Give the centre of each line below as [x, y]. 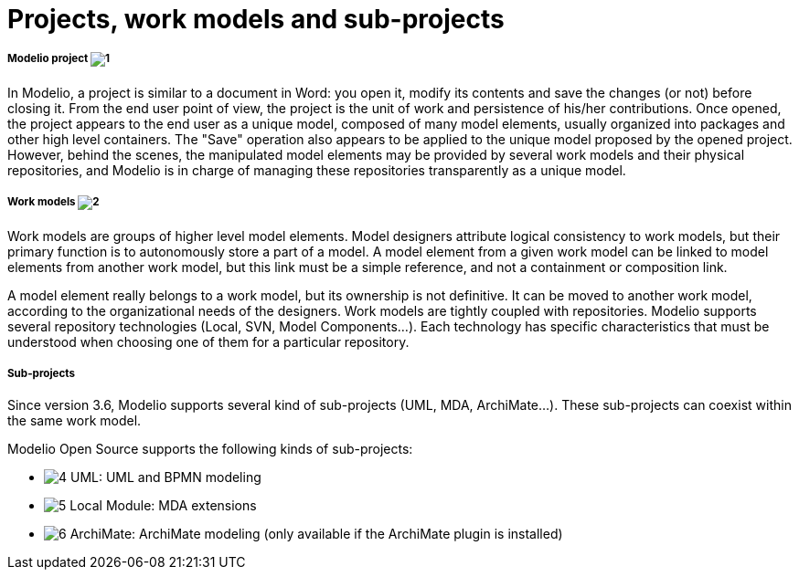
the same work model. [75, 421]
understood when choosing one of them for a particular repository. [208, 341]
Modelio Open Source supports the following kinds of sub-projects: [210, 449]
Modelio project [48, 59]
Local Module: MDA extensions [163, 506]
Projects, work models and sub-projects [256, 19]
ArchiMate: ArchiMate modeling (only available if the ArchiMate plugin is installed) [316, 534]
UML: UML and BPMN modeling [165, 477]
